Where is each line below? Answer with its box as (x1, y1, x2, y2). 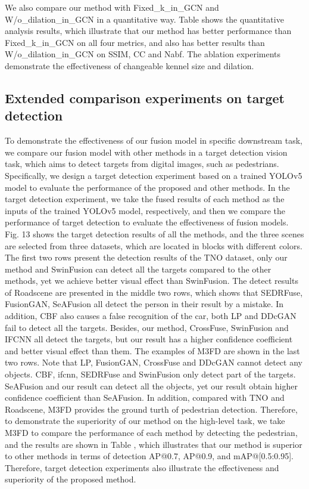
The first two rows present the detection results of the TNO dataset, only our (5, 251, 288, 264)
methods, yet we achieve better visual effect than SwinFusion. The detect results (5, 274, 298, 287)
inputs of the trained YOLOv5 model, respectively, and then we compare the (5, 204, 286, 216)
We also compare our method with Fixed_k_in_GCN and (5, 1, 219, 13)
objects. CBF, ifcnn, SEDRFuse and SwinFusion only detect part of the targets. (5, 368, 296, 380)
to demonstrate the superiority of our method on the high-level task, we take (5, 414, 285, 427)
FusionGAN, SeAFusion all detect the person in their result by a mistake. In (5, 298, 284, 310)
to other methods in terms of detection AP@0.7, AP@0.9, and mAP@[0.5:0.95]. (5, 450, 294, 462)
